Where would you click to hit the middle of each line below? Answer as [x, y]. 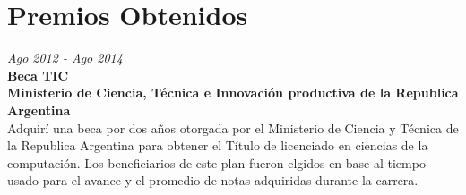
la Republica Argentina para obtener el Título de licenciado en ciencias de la [218, 145]
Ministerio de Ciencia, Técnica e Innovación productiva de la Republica [233, 93]
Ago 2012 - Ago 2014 [65, 58]
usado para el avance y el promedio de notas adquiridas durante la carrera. [213, 180]
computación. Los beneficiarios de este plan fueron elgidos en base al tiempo [216, 162]
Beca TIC [38, 75]
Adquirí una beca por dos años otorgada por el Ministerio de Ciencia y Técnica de [233, 127]
